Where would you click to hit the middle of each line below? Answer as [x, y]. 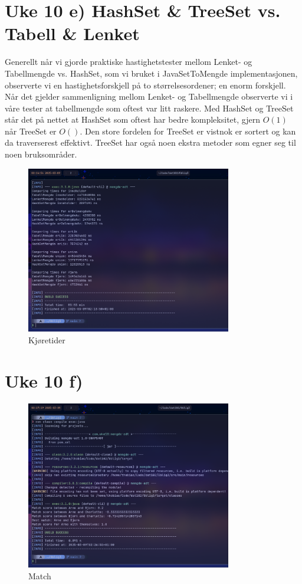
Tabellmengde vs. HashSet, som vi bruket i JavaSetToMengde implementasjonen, [151, 73]
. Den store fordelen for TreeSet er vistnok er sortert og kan [188, 131]
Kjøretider [47, 339]
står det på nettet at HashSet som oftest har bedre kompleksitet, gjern [132, 119]
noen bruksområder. [41, 154]
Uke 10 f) [44, 380]
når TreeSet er [31, 131]
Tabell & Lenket [72, 33]
